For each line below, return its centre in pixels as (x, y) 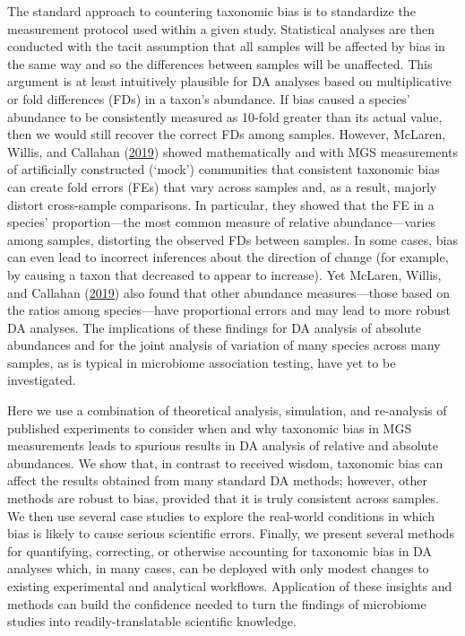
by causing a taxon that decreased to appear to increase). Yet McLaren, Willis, (224, 274)
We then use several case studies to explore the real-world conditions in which (221, 515)
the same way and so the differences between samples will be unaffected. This (220, 63)
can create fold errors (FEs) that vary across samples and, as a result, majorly (222, 186)
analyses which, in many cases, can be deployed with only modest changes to (218, 568)
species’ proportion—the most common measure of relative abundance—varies (222, 222)
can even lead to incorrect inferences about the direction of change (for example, (228, 257)
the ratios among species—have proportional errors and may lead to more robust (229, 310)
